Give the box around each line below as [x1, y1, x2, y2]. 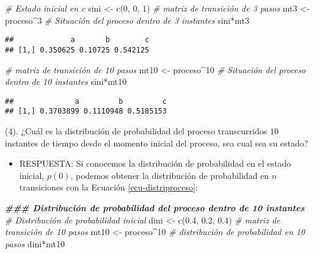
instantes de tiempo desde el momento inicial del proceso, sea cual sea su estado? [5, 136, 309, 149]
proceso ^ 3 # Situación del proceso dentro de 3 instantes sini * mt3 [5, 13, 249, 26]
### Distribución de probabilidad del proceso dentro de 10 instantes [5, 201, 305, 214]
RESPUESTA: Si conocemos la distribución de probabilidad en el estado [19, 157, 291, 170]
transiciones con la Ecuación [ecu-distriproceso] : [19, 181, 198, 194]
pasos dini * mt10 [5, 237, 65, 250]
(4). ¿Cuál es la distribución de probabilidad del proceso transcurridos [5, 125, 268, 137]
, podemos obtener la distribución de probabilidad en [70, 169, 269, 181]
